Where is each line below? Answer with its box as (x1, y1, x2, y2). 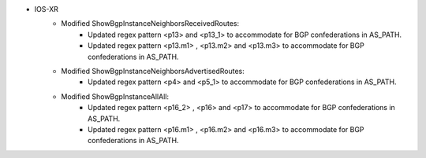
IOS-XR (34, 5, 58, 13)
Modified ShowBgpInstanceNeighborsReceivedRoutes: (61, 19, 240, 28)
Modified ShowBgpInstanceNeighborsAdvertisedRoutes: (61, 66, 245, 75)
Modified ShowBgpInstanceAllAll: (61, 91, 170, 101)
